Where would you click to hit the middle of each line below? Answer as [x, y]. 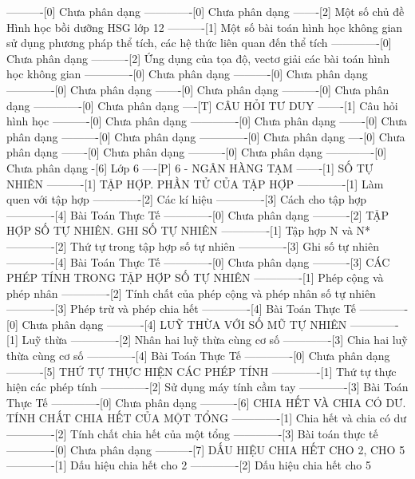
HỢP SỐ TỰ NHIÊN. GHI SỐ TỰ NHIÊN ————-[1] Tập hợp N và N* [189, 230]
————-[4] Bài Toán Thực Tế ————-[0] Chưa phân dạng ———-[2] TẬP [198, 214]
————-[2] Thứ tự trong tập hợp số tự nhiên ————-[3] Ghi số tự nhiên [193, 245]
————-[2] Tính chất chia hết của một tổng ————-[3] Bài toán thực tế [192, 434]
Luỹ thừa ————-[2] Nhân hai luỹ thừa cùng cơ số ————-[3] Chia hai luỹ [215, 340]
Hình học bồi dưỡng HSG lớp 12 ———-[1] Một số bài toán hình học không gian [205, 27]
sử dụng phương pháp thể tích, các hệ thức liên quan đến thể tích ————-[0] [199, 43]
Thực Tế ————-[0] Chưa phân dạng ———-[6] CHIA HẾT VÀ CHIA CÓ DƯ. [206, 402]
